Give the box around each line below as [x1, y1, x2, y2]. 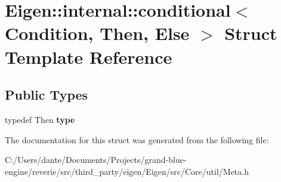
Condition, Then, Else [5, 21, 190, 45]
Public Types [5, 85, 88, 104]
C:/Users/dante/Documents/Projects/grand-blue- [5, 153, 187, 166]
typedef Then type [5, 113, 75, 125]
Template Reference [5, 44, 172, 69]
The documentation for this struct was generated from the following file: [5, 133, 269, 146]
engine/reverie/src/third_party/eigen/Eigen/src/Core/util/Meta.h [5, 165, 249, 177]
